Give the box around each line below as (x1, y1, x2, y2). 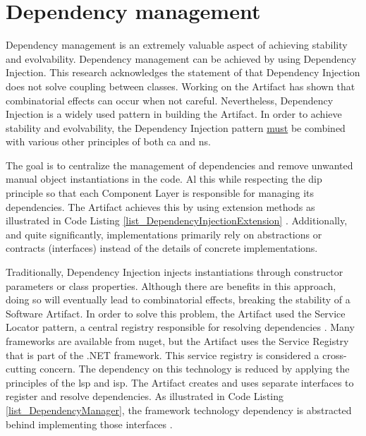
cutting (6, 361, 37, 376)
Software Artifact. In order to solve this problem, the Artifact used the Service (6, 305, 346, 320)
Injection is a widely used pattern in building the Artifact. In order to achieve (6, 107, 342, 121)
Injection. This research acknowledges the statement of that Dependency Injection (6, 65, 360, 80)
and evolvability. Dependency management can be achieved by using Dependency (6, 51, 357, 66)
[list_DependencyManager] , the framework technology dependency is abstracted (6, 402, 352, 417)
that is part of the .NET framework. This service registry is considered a (6, 347, 319, 362)
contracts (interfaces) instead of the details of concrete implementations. (6, 241, 318, 255)
